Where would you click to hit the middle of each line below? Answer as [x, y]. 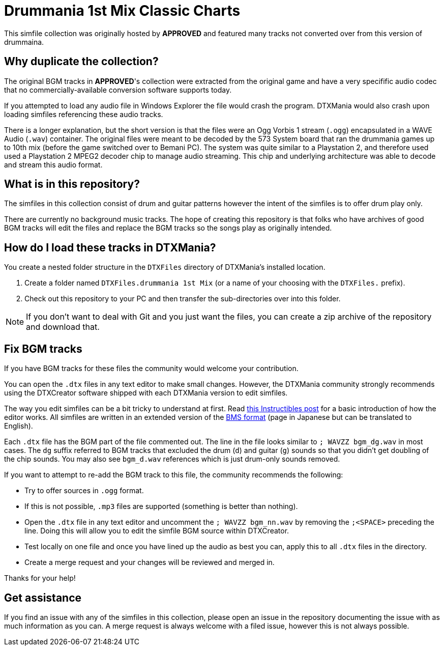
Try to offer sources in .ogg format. [84, 491]
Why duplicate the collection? [81, 62]
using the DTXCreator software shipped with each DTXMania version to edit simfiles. [146, 393]
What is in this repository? [72, 184]
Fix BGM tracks [43, 349]
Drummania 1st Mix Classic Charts [122, 11]
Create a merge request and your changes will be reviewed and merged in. [150, 562]
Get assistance [43, 598]
